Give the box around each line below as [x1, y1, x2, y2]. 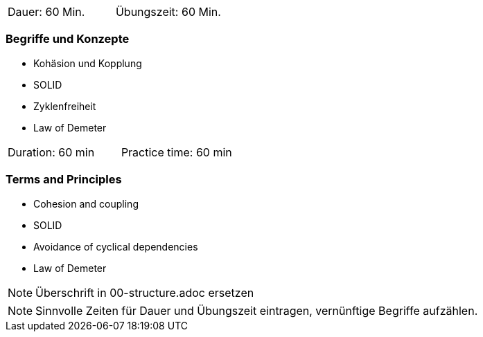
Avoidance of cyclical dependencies [33, 240, 198, 253]
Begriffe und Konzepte [6, 32, 130, 46]
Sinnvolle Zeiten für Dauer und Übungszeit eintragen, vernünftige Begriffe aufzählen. [35, 303, 478, 318]
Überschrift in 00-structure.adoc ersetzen [35, 285, 254, 300]
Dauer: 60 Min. [8, 5, 85, 19]
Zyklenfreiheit [33, 100, 96, 112]
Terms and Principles [6, 172, 122, 187]
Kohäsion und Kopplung [33, 57, 142, 69]
